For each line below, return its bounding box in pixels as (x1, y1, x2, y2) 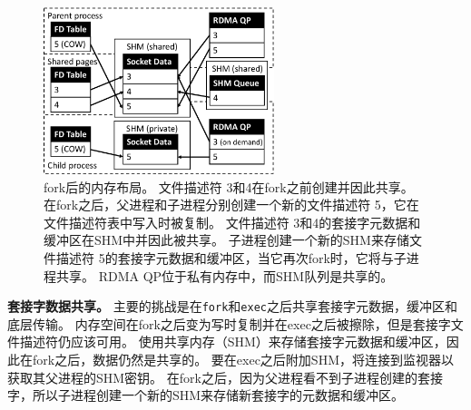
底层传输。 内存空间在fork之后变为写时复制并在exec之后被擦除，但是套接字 (7, 314, 451, 333)
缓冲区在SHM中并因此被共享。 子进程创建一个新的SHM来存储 (44, 230, 409, 249)
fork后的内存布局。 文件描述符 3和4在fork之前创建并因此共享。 (44, 177, 414, 196)
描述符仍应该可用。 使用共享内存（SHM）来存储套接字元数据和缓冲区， (19, 332, 446, 351)
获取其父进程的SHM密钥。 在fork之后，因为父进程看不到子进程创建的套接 (7, 367, 443, 386)
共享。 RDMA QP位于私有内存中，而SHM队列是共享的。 (55, 266, 394, 285)
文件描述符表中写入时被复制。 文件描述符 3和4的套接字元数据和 (44, 212, 421, 231)
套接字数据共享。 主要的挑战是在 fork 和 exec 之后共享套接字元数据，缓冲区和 (7, 297, 457, 316)
